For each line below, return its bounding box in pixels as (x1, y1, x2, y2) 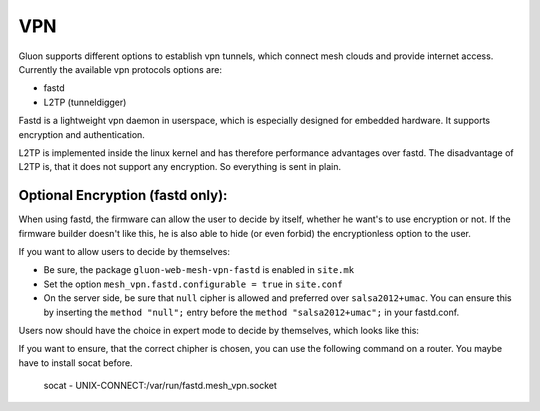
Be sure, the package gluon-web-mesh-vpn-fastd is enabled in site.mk (43, 264, 355, 276)
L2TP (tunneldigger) (43, 96, 127, 108)
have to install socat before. (18, 356, 134, 369)
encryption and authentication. (18, 128, 145, 140)
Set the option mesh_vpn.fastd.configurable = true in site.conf (43, 278, 344, 290)
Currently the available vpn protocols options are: (18, 63, 222, 75)
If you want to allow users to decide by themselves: (18, 245, 230, 257)
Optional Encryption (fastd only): (18, 187, 228, 204)
